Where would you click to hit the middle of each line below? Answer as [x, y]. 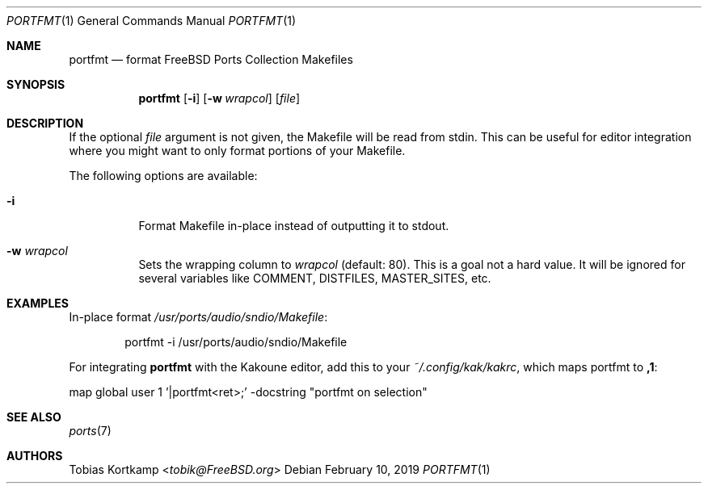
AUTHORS [35, 456]
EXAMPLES [38, 303]
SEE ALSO [34, 417]
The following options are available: [163, 176]
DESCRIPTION [45, 123]
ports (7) [90, 431]
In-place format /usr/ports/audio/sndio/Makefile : [198, 317]
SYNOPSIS [36, 84]
